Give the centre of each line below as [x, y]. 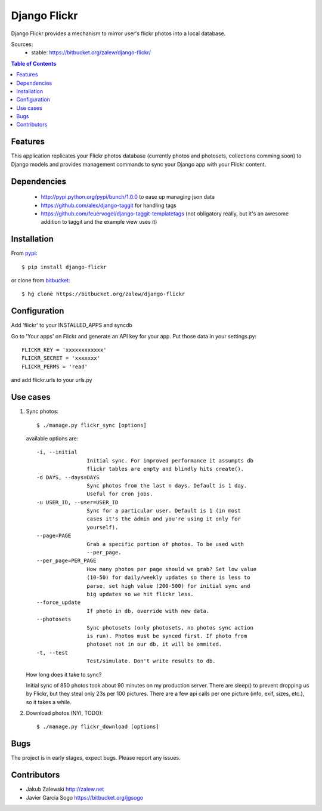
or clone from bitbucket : [41, 280]
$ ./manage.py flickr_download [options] [98, 727]
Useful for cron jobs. [120, 494]
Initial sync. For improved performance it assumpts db [170, 460]
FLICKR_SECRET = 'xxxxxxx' [61, 358]
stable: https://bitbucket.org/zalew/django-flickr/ [91, 53]
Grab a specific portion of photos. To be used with [165, 544]
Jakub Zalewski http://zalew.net [65, 789]
